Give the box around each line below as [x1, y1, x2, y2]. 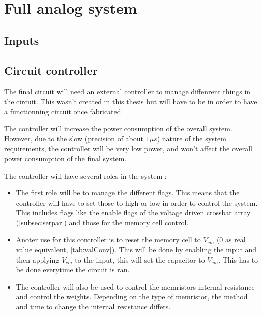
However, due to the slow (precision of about [4, 133, 143, 144]
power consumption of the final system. [4, 153, 127, 163]
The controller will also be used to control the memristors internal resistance [16, 281, 255, 292]
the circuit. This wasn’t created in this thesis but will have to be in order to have [4, 96, 257, 106]
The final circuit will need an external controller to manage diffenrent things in [4, 86, 251, 97]
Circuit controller [4, 62, 98, 78]
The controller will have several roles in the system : [4, 170, 167, 181]
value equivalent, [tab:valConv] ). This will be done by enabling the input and [16, 244, 257, 255]
